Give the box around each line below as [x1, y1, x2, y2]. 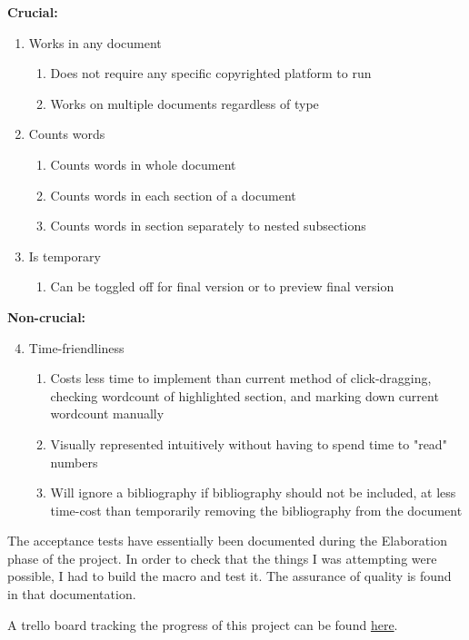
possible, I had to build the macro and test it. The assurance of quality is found [7, 566, 452, 586]
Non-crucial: [7, 307, 86, 326]
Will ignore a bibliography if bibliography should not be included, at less [50, 483, 456, 502]
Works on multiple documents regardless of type [50, 94, 319, 113]
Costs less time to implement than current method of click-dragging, [50, 369, 432, 388]
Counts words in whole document [50, 154, 236, 173]
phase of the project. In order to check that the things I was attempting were [7, 548, 437, 567]
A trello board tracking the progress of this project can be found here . [7, 615, 398, 634]
